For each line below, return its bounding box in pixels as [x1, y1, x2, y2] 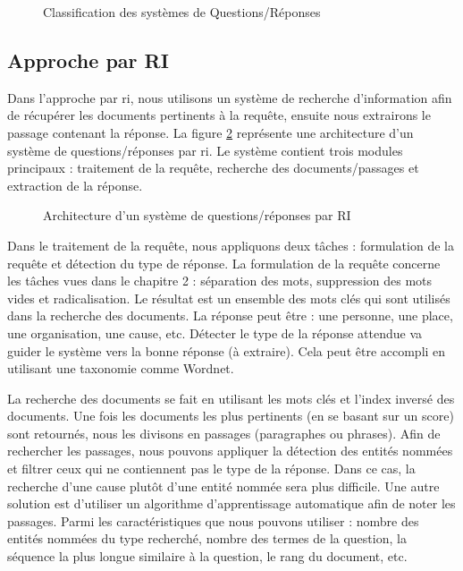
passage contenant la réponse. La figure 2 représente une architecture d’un [7, 123, 414, 141]
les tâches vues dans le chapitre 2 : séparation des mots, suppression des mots [7, 271, 433, 290]
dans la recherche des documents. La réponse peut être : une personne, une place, [7, 306, 453, 325]
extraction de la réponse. [7, 175, 143, 194]
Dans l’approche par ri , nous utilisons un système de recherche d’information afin [7, 88, 452, 107]
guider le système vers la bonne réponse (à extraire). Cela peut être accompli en [7, 341, 446, 360]
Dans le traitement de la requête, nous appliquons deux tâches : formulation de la [7, 235, 454, 254]
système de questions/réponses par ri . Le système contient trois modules [7, 141, 403, 159]
